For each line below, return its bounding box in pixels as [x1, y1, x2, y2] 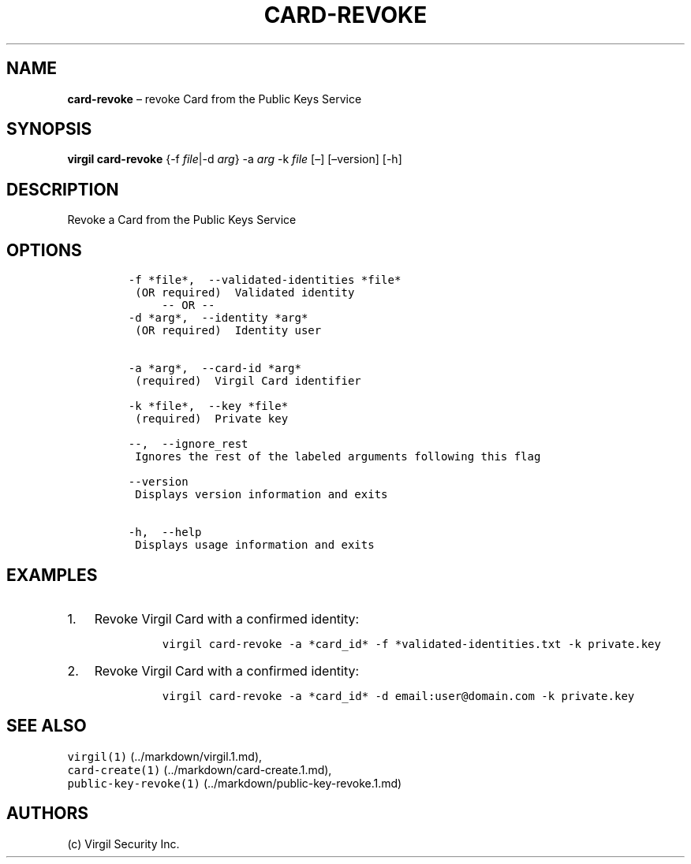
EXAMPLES [6, 564, 98, 585]
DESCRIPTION [6, 179, 119, 199]
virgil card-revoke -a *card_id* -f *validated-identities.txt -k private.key [162, 637, 661, 650]
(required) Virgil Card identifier [135, 374, 361, 388]
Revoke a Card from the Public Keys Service [67, 213, 297, 227]
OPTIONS [6, 240, 82, 260]
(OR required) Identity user [135, 324, 322, 337]
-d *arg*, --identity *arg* [128, 311, 308, 325]
